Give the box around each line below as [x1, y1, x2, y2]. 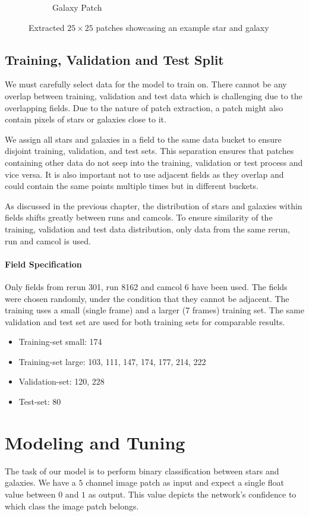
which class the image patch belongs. [5, 499, 139, 512]
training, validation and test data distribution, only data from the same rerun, [5, 222, 291, 235]
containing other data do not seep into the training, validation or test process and [5, 156, 303, 168]
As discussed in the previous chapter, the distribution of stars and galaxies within [5, 199, 302, 212]
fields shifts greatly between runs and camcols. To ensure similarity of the [5, 211, 273, 224]
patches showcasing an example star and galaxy [96, 21, 269, 33]
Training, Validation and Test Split [5, 50, 224, 68]
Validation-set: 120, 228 [18, 375, 105, 388]
